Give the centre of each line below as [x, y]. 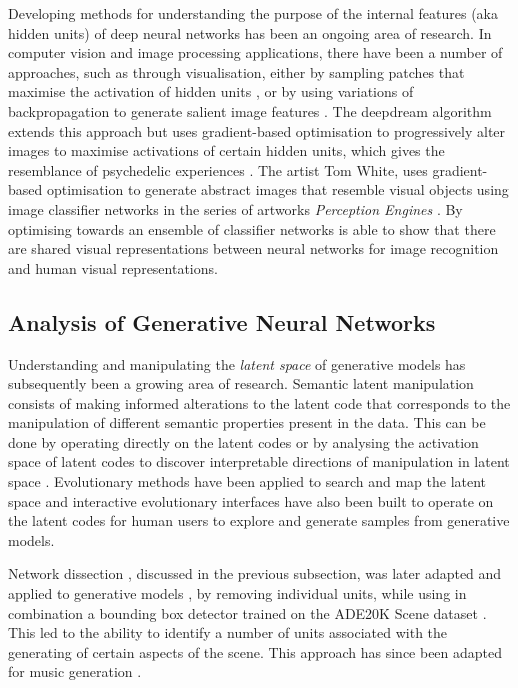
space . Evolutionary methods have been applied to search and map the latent [247, 481]
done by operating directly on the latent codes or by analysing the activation [243, 441]
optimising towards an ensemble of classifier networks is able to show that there [252, 228]
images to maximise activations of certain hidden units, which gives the [226, 150]
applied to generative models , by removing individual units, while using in [237, 593]
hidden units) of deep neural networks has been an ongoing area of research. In [250, 32]
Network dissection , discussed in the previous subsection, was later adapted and [255, 573]
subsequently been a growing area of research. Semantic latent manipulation [241, 383]
